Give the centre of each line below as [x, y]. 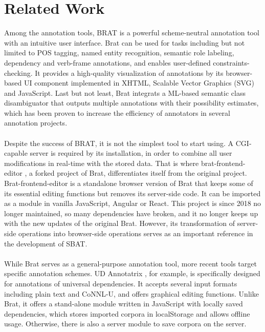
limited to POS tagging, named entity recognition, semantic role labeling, [119, 53]
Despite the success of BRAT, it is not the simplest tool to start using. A [119, 143]
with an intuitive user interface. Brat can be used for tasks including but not [125, 42]
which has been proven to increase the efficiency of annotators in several [117, 112]
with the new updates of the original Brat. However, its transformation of [119, 223]
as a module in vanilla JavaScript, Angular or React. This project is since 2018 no [133, 203]
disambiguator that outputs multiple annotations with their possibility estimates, [131, 103]
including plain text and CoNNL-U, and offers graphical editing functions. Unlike [131, 293]
